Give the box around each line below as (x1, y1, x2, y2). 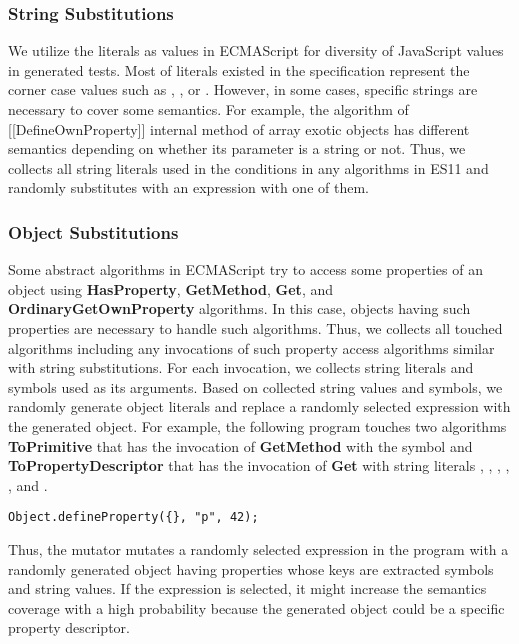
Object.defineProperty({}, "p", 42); (8, 510, 259, 525)
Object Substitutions (8, 219, 179, 244)
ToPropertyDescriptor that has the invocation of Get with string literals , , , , (8, 455, 510, 476)
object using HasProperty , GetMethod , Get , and (8, 278, 333, 299)
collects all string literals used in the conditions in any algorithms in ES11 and (8, 157, 489, 178)
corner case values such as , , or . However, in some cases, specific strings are (8, 79, 478, 100)
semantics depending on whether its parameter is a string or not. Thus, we (8, 138, 466, 159)
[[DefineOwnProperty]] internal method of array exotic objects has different (8, 118, 470, 139)
